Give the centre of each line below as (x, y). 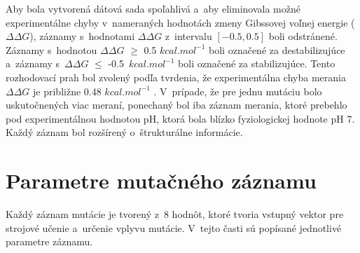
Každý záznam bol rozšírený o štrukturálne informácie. (124, 132)
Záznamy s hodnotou (51, 49)
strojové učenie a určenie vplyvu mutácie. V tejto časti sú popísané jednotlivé (174, 227)
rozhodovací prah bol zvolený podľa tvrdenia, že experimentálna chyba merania (176, 77)
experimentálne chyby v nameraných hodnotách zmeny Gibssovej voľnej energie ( (180, 22)
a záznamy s (33, 63)
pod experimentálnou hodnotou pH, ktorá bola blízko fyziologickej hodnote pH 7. (180, 118)
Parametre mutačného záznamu (161, 180)
